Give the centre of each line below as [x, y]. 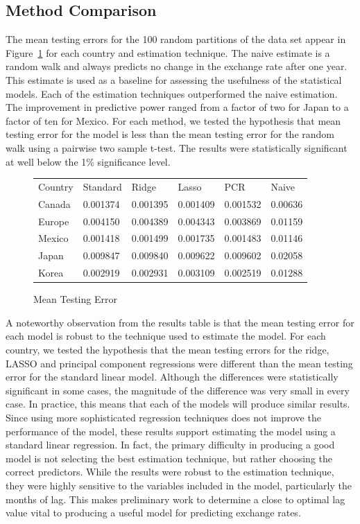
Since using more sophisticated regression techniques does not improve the [163, 417]
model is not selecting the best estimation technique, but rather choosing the [169, 458]
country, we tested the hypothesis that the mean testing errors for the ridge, [168, 349]
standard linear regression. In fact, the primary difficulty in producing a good [170, 445]
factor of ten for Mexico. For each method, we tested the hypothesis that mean [173, 120]
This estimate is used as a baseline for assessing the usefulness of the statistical [174, 79]
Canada [54, 203]
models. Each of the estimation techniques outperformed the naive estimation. [172, 93]
